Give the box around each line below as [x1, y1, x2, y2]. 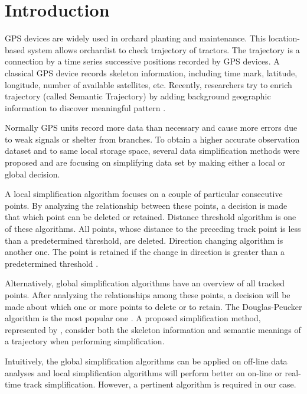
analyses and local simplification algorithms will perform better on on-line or [5, 366, 282, 379]
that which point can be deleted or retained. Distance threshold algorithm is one [5, 211, 296, 223]
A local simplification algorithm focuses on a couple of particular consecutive [5, 188, 283, 200]
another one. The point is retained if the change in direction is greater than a [5, 246, 285, 258]
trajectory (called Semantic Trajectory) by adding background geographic [5, 90, 271, 102]
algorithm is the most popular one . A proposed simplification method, [5, 312, 261, 324]
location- [268, 32, 300, 44]
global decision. [5, 167, 60, 180]
